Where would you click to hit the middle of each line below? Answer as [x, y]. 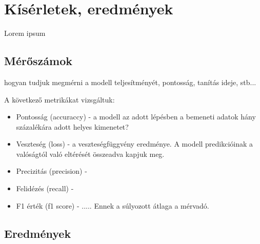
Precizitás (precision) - [52, 171]
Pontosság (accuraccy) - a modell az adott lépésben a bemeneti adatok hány [136, 117]
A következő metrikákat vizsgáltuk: [59, 99]
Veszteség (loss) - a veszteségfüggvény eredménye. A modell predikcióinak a [135, 144]
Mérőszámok [38, 61]
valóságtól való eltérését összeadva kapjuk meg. [90, 154]
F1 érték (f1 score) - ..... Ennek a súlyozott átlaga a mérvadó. [113, 205]
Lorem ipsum [25, 33]
